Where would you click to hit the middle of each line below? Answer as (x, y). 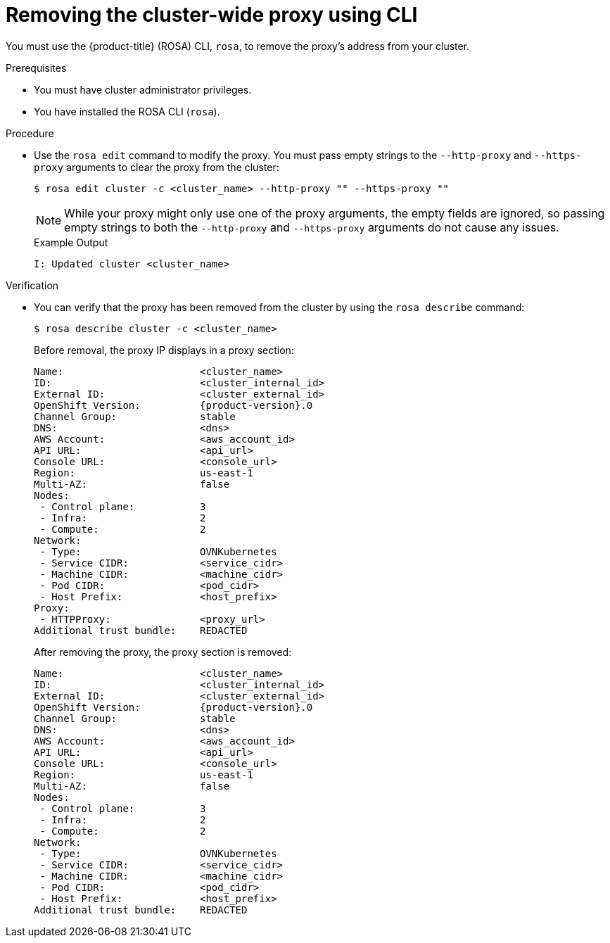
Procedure (30, 133)
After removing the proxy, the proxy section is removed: (163, 652)
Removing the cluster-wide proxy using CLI (212, 15)
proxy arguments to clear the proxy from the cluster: (157, 167)
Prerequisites (36, 68)
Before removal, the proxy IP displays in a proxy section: (164, 350)
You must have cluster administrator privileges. (143, 89)
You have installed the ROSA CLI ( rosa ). (127, 111)
